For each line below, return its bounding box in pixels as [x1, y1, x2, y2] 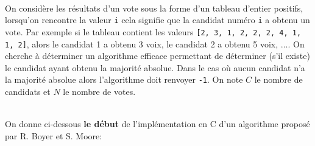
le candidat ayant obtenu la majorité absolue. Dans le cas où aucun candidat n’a [5, 61, 305, 74]
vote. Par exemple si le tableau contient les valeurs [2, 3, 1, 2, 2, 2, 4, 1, [5, 25, 302, 38]
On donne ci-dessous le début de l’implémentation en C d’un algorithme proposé [5, 117, 310, 130]
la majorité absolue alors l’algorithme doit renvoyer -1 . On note [5, 73, 243, 86]
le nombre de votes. [63, 85, 136, 97]
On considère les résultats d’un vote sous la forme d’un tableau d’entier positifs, [5, 1, 303, 14]
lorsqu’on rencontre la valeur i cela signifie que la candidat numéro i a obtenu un [5, 13, 310, 26]
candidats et [5, 85, 51, 97]
